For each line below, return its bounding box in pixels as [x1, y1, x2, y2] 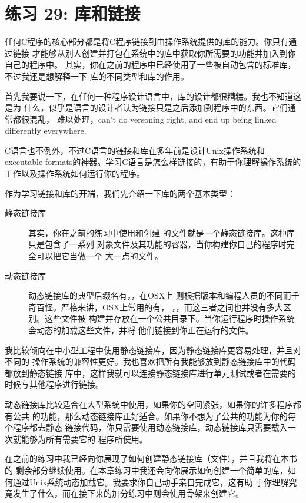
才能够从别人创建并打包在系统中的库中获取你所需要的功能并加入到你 [32, 47, 296, 59]
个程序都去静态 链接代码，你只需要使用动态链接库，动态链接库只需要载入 [5, 421, 288, 433]
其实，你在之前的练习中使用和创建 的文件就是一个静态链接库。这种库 [28, 226, 295, 239]
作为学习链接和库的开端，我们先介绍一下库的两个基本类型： [5, 187, 235, 199]
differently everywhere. [5, 124, 87, 137]
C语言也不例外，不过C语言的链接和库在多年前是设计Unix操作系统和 [5, 144, 265, 156]
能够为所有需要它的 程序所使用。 [21, 432, 148, 445]
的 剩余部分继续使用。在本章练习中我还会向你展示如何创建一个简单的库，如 [5, 464, 296, 476]
